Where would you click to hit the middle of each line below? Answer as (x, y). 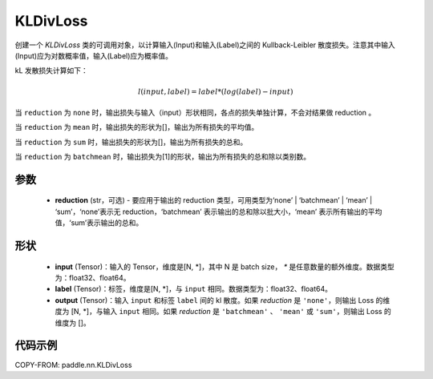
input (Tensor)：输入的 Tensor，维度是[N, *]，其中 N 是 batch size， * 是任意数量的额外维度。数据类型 (225, 266)
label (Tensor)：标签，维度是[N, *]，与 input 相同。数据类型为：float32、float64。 (194, 289)
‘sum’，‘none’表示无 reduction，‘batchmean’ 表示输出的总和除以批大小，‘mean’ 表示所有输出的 (211, 212)
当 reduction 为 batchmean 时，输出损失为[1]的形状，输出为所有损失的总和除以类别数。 (163, 157)
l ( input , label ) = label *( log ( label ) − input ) (215, 91)
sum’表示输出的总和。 (107, 223)
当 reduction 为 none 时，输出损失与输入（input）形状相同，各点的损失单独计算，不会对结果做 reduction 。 (195, 112)
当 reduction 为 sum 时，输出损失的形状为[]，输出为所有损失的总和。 (131, 142)
